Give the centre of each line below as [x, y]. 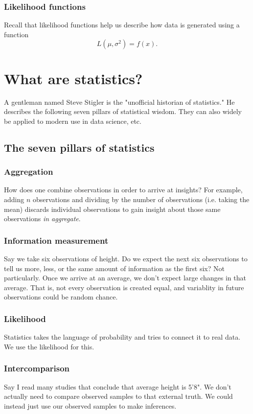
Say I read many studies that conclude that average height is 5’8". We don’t [118, 386]
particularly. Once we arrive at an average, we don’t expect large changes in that [125, 278]
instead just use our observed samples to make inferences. [90, 405]
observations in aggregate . [42, 218]
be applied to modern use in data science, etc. [73, 121]
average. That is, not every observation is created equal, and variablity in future [124, 287]
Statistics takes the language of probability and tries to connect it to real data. [122, 337]
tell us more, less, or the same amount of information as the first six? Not [114, 268]
